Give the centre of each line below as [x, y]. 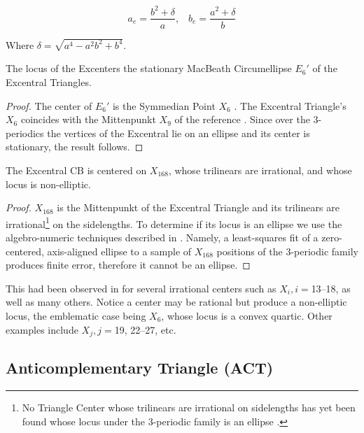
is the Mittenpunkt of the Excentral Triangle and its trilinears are [198, 207]
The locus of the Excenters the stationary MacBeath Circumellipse [149, 68]
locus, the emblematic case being [76, 315]
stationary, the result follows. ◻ [75, 147]
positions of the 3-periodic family [287, 251]
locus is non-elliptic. [48, 184]
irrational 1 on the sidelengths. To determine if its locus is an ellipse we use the [174, 222]
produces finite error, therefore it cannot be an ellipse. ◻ [128, 265]
